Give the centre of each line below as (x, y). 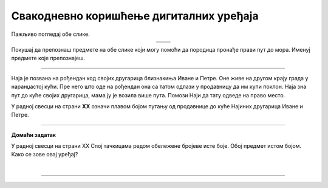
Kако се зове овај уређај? (45, 155)
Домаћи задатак (33, 134)
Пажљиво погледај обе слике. (51, 34)
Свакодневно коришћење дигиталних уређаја (135, 16)
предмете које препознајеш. (48, 58)
